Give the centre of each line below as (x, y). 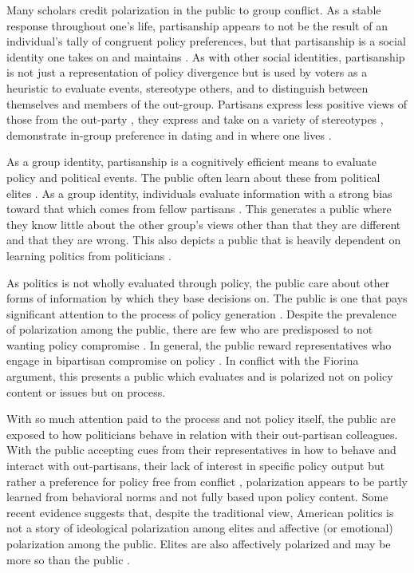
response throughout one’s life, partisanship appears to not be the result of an (197, 25)
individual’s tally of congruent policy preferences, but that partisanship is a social (206, 41)
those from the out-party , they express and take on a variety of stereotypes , (195, 119)
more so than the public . (68, 559)
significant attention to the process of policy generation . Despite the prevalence (202, 313)
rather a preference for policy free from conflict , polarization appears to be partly (207, 481)
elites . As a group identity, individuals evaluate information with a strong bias (199, 193)
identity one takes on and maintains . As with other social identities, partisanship (206, 56)
